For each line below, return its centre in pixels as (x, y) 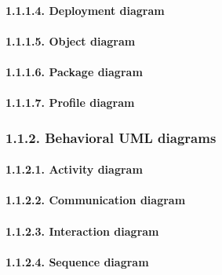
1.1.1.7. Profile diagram (70, 103)
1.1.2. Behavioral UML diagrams (111, 137)
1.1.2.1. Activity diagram (74, 169)
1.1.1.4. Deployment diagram (85, 10)
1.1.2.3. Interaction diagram (82, 231)
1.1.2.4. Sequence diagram (77, 261)
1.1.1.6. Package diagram (74, 71)
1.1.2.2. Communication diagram (96, 200)
